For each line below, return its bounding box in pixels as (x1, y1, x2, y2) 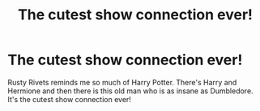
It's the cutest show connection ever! (7, 94, 131, 104)
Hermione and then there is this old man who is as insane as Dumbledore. (7, 86, 254, 96)
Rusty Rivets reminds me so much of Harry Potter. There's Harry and (7, 77, 237, 87)
